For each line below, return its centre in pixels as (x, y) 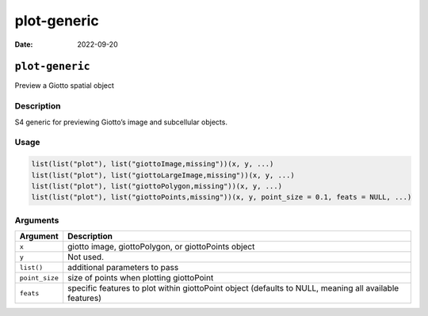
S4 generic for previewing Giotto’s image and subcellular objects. (121, 122)
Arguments (37, 220)
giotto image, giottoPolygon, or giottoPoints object (161, 247)
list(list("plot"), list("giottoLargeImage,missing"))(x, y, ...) (163, 175)
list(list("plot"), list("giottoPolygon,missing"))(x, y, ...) (157, 186)
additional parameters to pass (123, 268)
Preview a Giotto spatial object (65, 86)
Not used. (86, 257)
